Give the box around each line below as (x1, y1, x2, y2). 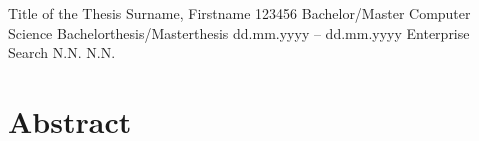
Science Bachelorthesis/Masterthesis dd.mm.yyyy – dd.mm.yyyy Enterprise (8, 22, 470, 43)
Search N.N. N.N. (8, 42, 116, 63)
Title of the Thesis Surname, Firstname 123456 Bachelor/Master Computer (8, 3, 471, 23)
